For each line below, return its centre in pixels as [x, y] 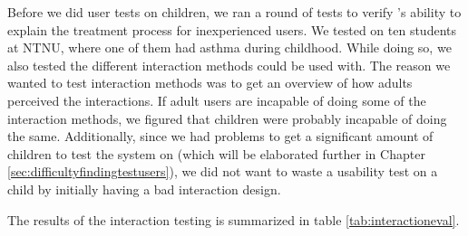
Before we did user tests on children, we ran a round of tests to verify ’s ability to [234, 12]
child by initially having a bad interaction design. [144, 189]
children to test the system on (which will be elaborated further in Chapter [216, 153]
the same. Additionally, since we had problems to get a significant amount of [220, 136]
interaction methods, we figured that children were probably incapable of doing [227, 118]
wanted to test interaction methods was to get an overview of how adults [210, 83]
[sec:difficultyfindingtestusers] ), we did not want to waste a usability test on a [223, 171]
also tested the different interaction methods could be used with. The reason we [229, 65]
